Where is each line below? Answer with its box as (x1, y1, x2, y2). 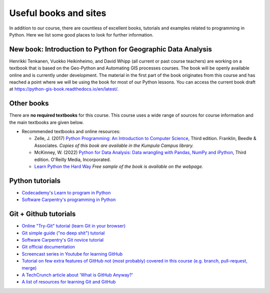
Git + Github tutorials (9, 210, 76, 218)
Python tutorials (9, 176, 61, 185)
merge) (21, 265, 37, 271)
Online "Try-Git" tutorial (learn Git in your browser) (21, 223, 126, 229)
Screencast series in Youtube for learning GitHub (21, 250, 123, 257)
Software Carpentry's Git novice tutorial (21, 237, 104, 243)
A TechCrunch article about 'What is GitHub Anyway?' (21, 271, 133, 277)
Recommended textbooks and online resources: (21, 128, 121, 134)
